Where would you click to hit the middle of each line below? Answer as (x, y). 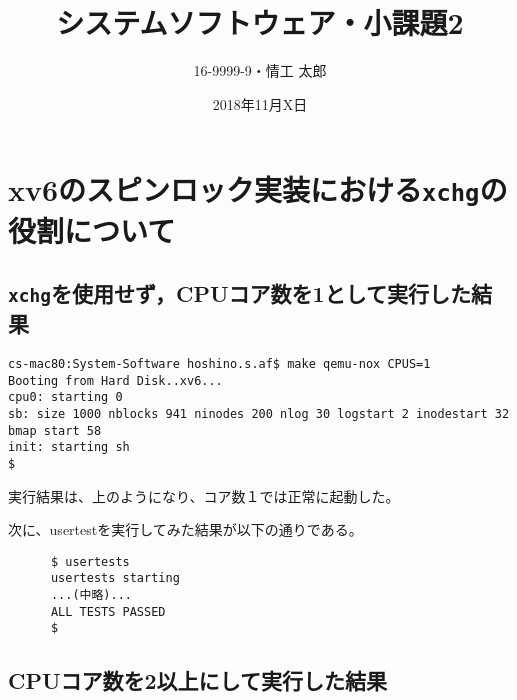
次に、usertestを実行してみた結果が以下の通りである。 (185, 529)
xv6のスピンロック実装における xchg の (258, 189)
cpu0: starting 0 (65, 397)
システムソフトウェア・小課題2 (260, 22)
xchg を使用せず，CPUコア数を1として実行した (239, 293)
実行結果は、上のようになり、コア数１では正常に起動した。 (204, 495)
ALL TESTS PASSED (108, 611)
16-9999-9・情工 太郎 (260, 70)
